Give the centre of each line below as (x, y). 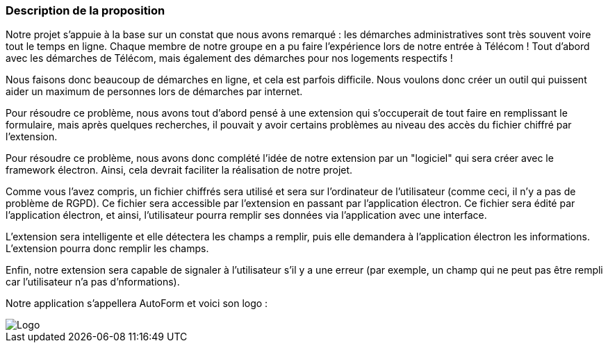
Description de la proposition (85, 10)
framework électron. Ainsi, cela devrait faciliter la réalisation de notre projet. (179, 170)
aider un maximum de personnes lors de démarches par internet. (154, 92)
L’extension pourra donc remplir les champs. (107, 249)
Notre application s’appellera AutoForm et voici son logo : (137, 304)
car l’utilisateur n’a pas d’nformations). (93, 282)
